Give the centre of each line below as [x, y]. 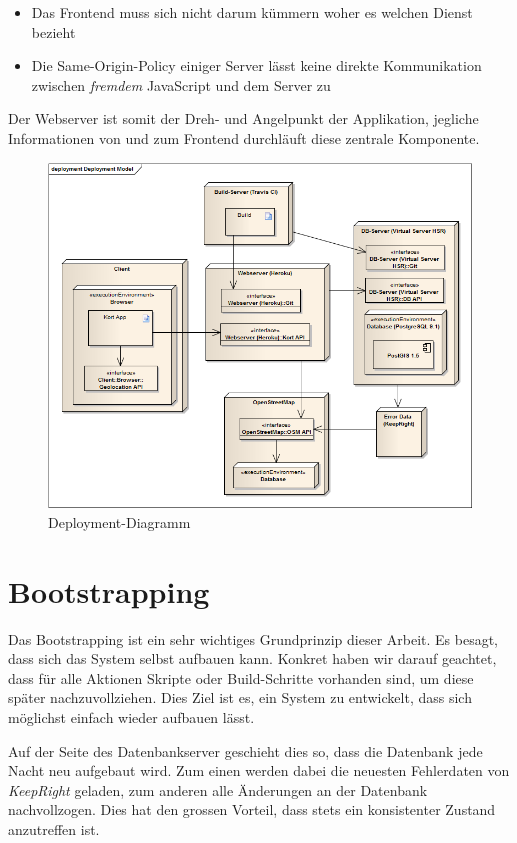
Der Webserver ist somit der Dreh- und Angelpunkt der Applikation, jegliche [243, 118]
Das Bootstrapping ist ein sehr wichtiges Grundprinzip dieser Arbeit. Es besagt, [253, 638]
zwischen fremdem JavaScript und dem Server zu [181, 84]
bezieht [53, 31]
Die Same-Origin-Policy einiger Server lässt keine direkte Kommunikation [256, 65]
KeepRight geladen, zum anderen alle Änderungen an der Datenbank [218, 789]
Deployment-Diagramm [119, 521]
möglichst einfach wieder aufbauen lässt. [131, 717]
